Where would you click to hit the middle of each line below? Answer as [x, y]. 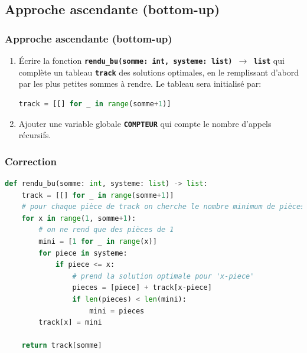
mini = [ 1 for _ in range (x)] [98, 241]
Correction [31, 161]
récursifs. [35, 135]
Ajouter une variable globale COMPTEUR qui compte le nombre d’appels [145, 123]
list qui [269, 60]
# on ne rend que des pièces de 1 [106, 230]
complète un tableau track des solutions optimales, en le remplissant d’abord [159, 72]
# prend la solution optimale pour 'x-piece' [163, 276]
